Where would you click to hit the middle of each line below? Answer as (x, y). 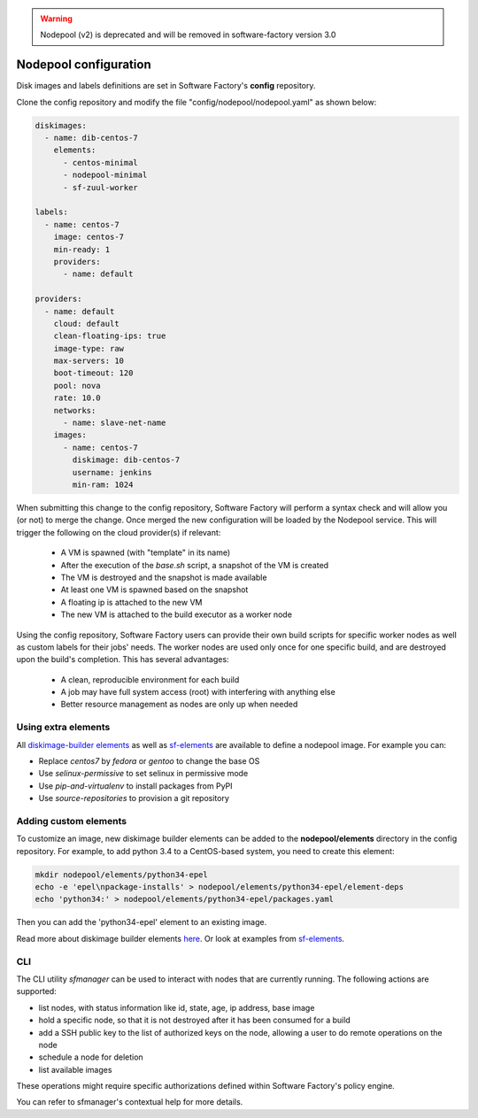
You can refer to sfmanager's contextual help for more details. (130, 1102)
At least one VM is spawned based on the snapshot (154, 590)
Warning (56, 19)
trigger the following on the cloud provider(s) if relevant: (119, 532)
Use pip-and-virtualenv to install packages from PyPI (136, 786)
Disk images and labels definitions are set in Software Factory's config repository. (166, 86)
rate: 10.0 (77, 398)
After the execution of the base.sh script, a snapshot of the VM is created (195, 565)
